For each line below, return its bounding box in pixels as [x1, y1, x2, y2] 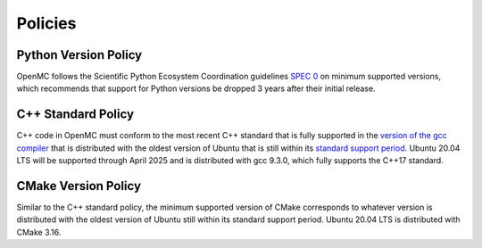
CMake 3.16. [16, 227, 62, 237]
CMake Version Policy [16, 178, 142, 194]
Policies [16, 13, 77, 33]
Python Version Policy [16, 47, 143, 62]
